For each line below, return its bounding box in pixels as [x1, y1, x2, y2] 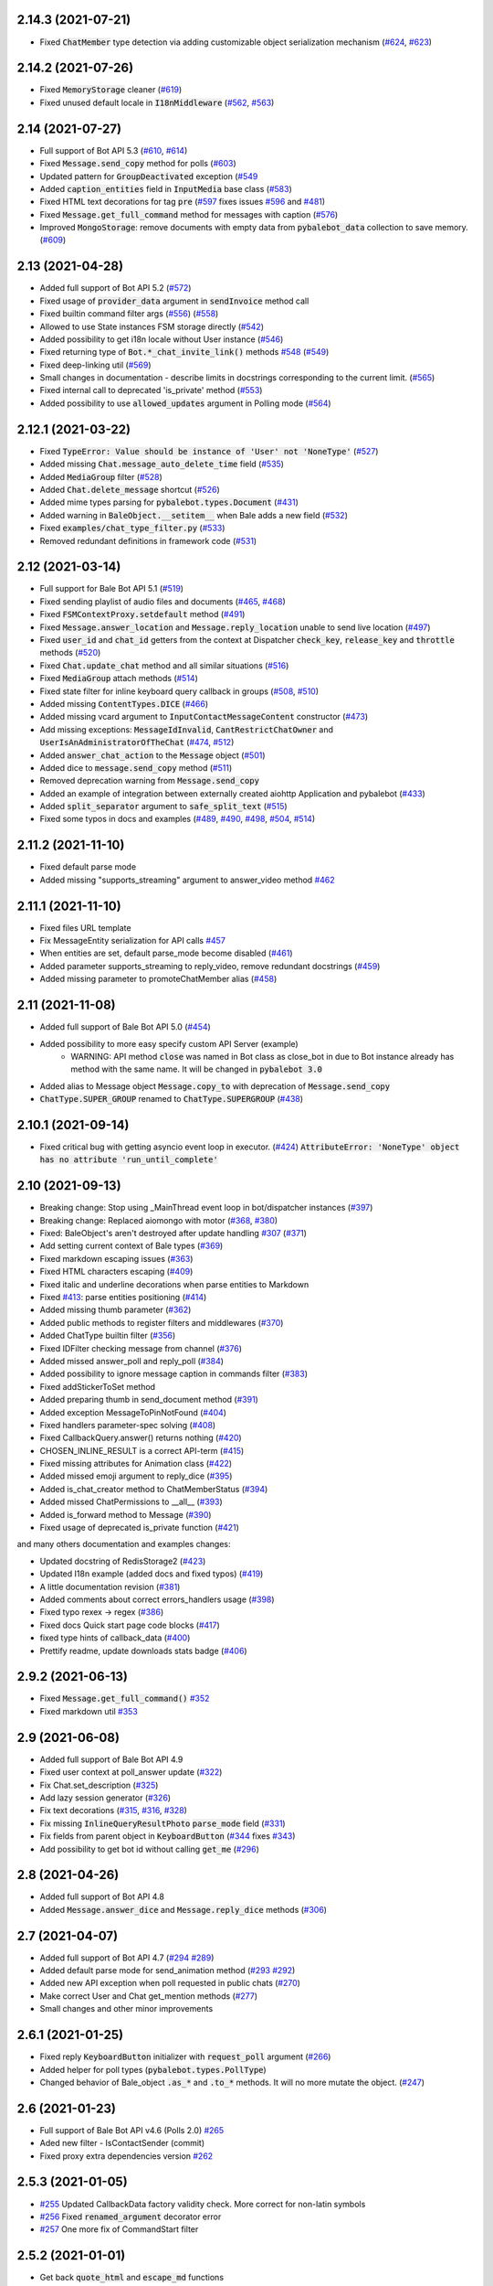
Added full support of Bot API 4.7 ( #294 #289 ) [39, 1952, 215, 1963]
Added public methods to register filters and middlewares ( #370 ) [39, 1317, 284, 1328]
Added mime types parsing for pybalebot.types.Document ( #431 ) [39, 497, 299, 507]
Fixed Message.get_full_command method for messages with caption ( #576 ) [39, 208, 339, 219]
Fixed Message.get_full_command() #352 [39, 1693, 210, 1704]
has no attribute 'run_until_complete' [39, 1155, 218, 1165]
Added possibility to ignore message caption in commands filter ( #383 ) [39, 1368, 309, 1380]
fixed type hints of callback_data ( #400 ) [39, 1632, 191, 1643]
